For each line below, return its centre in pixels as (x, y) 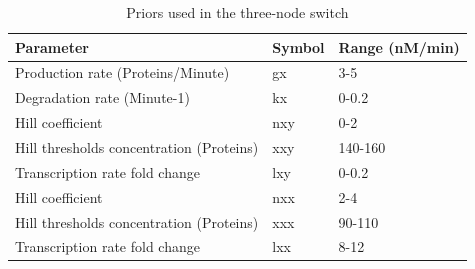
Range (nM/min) (399, 46)
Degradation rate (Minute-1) (102, 97)
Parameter (52, 46)
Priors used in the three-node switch (237, 12)
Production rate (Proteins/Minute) (122, 72)
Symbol (298, 46)
